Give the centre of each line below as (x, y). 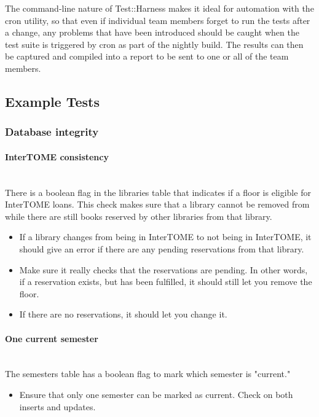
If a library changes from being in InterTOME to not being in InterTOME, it (165, 237)
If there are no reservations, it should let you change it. (123, 314)
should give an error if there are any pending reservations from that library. (162, 248)
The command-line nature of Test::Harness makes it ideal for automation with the (159, 8)
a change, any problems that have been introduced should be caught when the (152, 32)
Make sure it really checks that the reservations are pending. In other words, (163, 269)
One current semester (52, 338)
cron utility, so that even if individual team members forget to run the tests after (158, 20)
